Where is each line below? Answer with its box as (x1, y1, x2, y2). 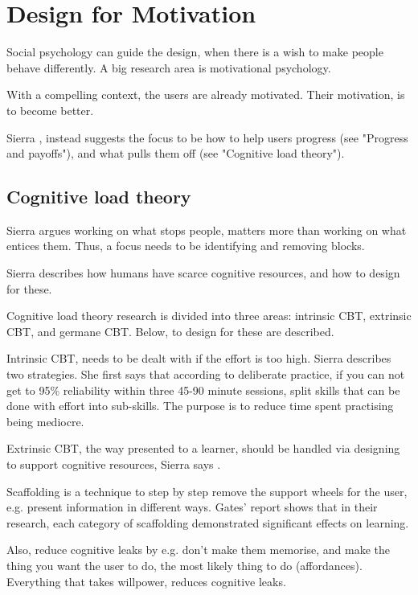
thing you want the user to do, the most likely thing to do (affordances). (6, 556, 363, 573)
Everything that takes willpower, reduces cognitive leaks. (6, 572, 286, 589)
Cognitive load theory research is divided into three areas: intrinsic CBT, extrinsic (6, 307, 412, 324)
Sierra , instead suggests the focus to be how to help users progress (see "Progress (6, 129, 408, 146)
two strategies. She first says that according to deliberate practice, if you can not (6, 366, 405, 383)
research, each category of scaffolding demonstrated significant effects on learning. (6, 514, 409, 531)
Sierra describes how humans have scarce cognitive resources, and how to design (6, 265, 400, 281)
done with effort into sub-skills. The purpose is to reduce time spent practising (6, 397, 394, 414)
